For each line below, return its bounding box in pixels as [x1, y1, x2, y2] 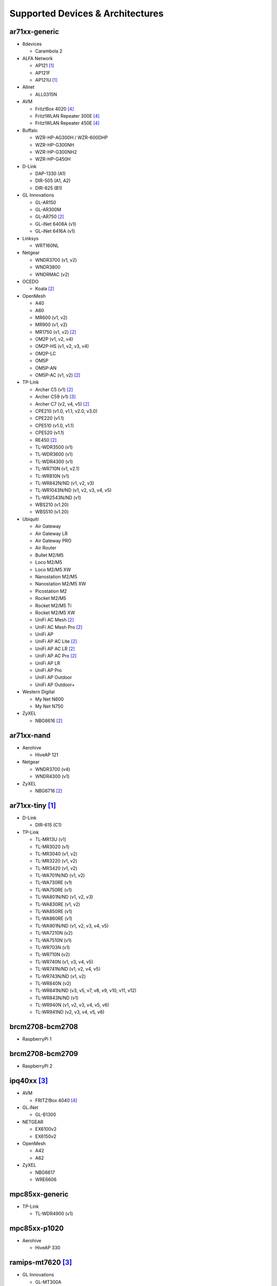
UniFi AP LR [35, 660, 61, 666]
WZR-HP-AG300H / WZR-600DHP [35, 134, 108, 141]
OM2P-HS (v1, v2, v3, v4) [35, 343, 89, 349]
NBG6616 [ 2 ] [35, 718, 63, 724]
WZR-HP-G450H [35, 156, 71, 162]
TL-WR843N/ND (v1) [35, 994, 79, 1001]
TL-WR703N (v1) [35, 944, 70, 950]
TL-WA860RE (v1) [35, 916, 73, 922]
